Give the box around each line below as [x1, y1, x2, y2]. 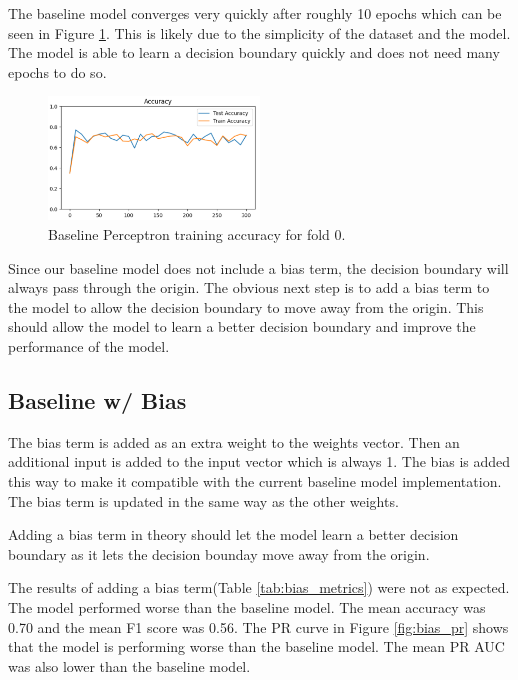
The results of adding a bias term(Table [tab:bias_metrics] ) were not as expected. [8, 577, 510, 598]
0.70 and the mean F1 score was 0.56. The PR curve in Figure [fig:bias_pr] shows [8, 616, 509, 637]
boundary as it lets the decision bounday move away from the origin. [8, 543, 430, 564]
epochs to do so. [8, 61, 107, 82]
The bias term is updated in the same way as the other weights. [8, 490, 399, 511]
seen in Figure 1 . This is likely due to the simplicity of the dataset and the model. [8, 22, 511, 43]
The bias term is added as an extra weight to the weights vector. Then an [8, 431, 460, 452]
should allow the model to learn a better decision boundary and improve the [8, 316, 476, 337]
